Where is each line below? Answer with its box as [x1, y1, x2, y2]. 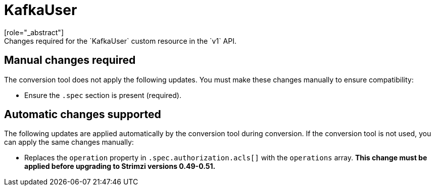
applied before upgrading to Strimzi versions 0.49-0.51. [24, 162, 216, 171]
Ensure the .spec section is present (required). [24, 90, 181, 100]
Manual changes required [4, 54, 136, 67]
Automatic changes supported [4, 108, 161, 121]
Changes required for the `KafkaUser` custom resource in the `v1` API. [4, 36, 236, 45]
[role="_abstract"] [4, 28, 64, 37]
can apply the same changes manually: [4, 138, 134, 147]
